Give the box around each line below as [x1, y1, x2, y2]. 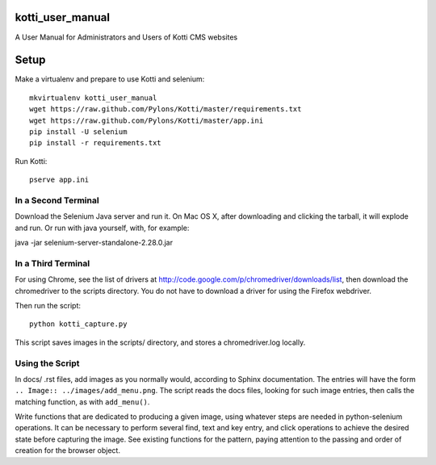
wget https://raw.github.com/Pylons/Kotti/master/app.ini [29, 115, 264, 125]
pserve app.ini [29, 175, 90, 185]
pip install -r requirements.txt [29, 138, 161, 148]
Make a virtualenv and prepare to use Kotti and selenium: [15, 74, 205, 84]
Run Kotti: [15, 156, 48, 165]
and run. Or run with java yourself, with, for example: [15, 223, 190, 232]
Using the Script [15, 358, 80, 369]
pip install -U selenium [29, 127, 128, 136]
